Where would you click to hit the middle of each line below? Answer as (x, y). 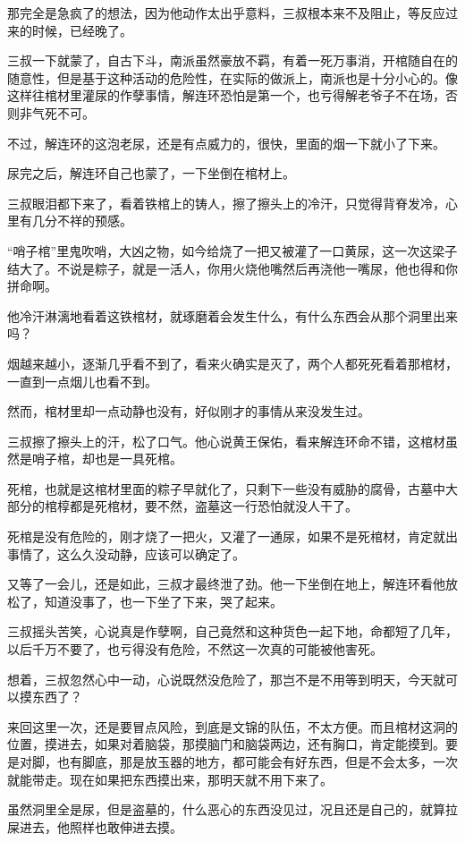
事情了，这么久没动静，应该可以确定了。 (126, 553)
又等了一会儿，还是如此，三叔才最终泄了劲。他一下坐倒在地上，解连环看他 (226, 584)
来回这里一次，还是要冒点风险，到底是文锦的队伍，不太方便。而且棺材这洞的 (232, 726)
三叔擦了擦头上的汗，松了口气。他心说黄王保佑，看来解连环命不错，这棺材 (226, 441)
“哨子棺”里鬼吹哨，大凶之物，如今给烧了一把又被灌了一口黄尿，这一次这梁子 (232, 250)
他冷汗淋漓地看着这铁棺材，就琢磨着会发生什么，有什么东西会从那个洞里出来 (232, 315)
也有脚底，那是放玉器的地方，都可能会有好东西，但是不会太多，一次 (257, 761)
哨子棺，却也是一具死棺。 (107, 459)
